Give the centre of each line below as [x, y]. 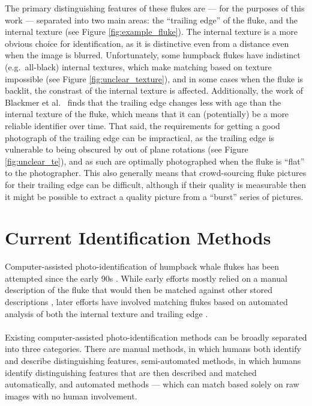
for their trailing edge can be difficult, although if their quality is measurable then [156, 184]
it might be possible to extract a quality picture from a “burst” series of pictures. [154, 196]
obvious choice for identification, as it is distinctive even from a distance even [147, 43]
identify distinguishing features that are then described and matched [131, 372]
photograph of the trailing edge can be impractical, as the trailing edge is [140, 137]
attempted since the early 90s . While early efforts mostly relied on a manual [146, 278]
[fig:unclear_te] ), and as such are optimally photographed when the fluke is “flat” [155, 161]
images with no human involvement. [71, 395]
